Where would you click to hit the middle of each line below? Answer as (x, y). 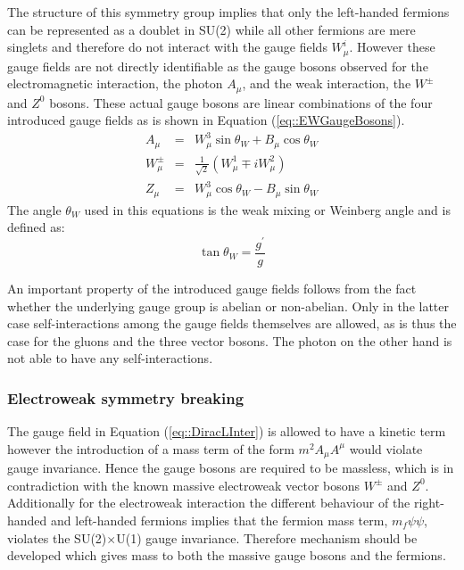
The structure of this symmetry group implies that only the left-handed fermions (228, 12)
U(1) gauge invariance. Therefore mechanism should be (267, 537)
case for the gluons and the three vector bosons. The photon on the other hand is (230, 340)
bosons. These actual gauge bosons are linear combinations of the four (241, 102)
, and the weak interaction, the (327, 83)
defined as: (36, 227)
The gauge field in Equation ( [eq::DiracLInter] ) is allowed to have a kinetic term (227, 431)
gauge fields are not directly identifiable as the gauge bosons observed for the (218, 66)
